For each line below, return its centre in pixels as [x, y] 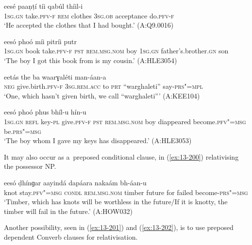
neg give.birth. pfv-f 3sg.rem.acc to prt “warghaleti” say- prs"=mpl [103, 86]
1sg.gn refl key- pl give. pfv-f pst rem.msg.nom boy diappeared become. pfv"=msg [125, 121]
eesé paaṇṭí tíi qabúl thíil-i [43, 6]
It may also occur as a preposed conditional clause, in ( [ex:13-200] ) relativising [121, 156]
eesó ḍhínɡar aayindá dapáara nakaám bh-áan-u [75, 182]
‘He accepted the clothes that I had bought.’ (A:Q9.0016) [89, 25]
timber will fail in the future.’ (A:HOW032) [68, 211]
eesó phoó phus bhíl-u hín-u [45, 112]
